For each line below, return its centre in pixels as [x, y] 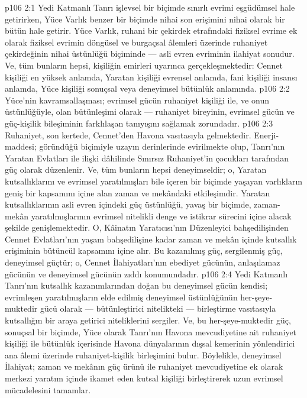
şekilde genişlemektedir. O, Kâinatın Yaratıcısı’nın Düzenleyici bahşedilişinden [147, 227]
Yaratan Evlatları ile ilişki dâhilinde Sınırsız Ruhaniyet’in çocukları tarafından [147, 158]
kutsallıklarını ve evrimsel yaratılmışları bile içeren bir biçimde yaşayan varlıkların [154, 181]
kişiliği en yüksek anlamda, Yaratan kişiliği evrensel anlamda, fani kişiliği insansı [151, 77]
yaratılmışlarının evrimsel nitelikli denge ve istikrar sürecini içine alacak [161, 216]
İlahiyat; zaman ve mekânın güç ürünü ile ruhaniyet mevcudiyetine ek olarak [144, 366]
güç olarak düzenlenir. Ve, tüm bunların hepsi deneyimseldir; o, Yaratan [136, 169]
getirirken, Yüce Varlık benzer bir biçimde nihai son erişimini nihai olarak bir [145, 19]
